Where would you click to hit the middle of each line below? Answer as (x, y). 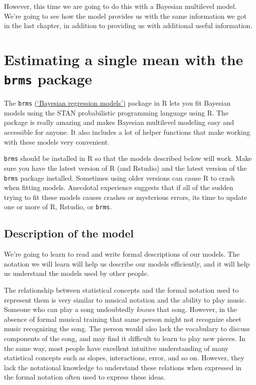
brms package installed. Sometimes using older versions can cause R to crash (120, 177)
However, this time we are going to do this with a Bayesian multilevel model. (120, 6)
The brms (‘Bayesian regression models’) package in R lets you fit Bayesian (117, 103)
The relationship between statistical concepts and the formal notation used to (121, 289)
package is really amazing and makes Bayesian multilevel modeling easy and (119, 122)
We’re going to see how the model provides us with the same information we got (125, 16)
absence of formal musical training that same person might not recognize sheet (123, 319)
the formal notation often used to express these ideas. (85, 377)
